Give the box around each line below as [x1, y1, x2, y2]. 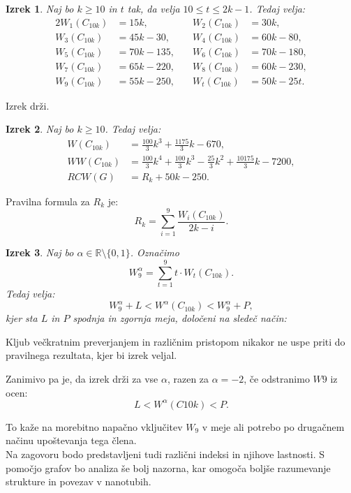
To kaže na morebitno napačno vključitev [6, 419, 183, 434]
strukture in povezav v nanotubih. [6, 474, 151, 489]
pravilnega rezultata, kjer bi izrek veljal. [6, 348, 177, 362]
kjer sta [6, 311, 38, 325]
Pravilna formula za [6, 193, 90, 208]
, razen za [167, 371, 209, 386]
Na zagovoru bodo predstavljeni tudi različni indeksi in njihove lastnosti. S [6, 446, 325, 461]
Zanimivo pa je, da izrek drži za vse [6, 371, 158, 386]
